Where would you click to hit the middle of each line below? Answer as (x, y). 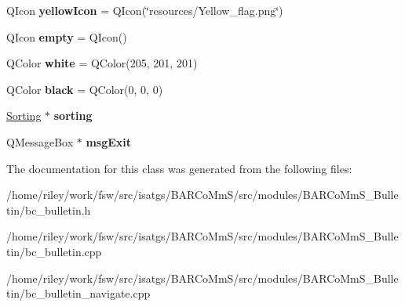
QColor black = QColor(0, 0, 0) (85, 89)
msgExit (109, 141)
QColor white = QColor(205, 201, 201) (102, 63)
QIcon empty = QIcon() (67, 36)
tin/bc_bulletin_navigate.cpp (78, 293)
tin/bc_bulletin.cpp (54, 251)
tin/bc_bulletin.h (49, 209)
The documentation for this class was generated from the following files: (179, 168)
